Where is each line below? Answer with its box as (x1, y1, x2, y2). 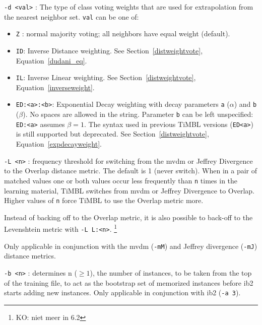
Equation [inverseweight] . (16, 82, 95, 92)
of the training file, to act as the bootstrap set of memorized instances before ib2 (4, 277, 253, 288)
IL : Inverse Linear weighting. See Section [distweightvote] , (16, 72, 196, 83)
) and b (234, 99, 257, 109)
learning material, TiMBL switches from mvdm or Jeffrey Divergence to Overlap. (4, 185, 255, 196)
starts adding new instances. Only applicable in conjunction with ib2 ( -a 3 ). (4, 287, 241, 298)
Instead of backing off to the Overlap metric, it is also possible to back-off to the (4, 212, 253, 222)
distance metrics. (4, 250, 56, 261)
